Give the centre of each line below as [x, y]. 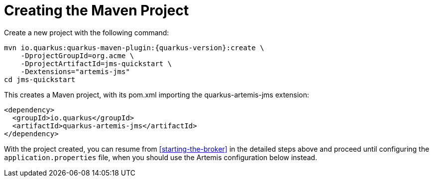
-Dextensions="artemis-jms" [75, 71]
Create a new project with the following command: [87, 32]
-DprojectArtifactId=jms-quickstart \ [96, 63]
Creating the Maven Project [97, 10]
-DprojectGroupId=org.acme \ [77, 55]
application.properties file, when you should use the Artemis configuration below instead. [161, 157]
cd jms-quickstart [40, 79]
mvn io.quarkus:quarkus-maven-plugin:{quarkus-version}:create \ [134, 47]
